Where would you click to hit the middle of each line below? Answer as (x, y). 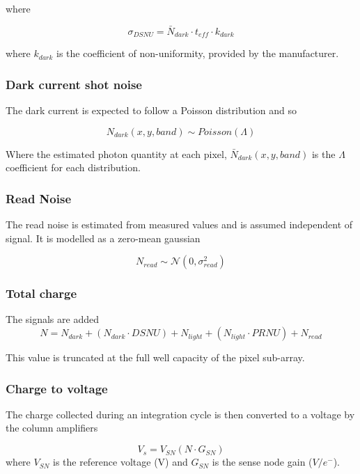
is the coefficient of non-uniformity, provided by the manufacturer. (198, 53)
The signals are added (52, 319)
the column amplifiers (52, 428)
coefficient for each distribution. (73, 167)
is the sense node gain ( (262, 462)
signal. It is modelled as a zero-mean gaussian (103, 238)
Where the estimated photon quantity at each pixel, (116, 153)
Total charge (41, 293)
